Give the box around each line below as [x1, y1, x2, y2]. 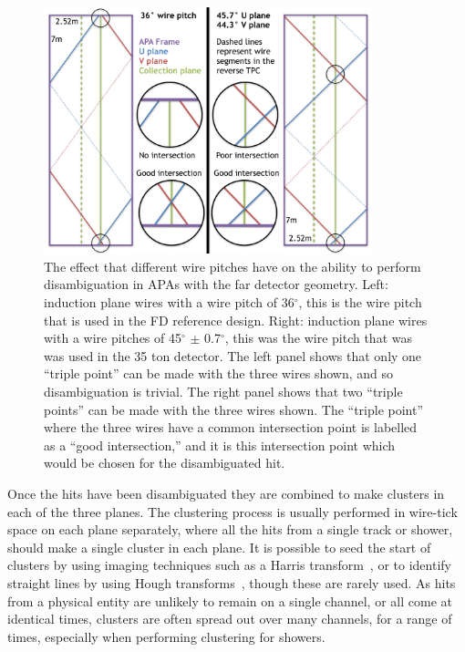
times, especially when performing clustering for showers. [7, 626, 325, 646]
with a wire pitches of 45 [44, 328, 181, 347]
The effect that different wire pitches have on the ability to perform [44, 256, 421, 275]
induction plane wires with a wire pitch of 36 [44, 293, 294, 312]
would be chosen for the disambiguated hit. [44, 453, 285, 472]
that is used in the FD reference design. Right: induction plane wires [44, 310, 428, 329]
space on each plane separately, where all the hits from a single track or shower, [7, 520, 453, 539]
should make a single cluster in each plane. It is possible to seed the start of [7, 537, 431, 556]
